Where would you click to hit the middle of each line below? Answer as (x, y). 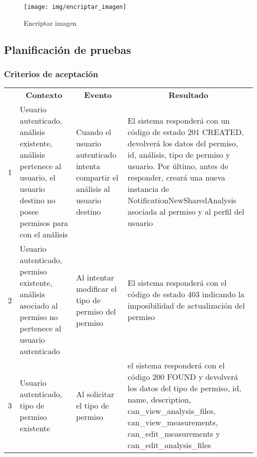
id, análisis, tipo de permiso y (179, 155)
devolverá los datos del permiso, (183, 143)
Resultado (188, 95)
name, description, (159, 400)
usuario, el (38, 178)
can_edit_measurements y (174, 434)
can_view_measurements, (173, 422)
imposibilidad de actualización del (186, 306)
